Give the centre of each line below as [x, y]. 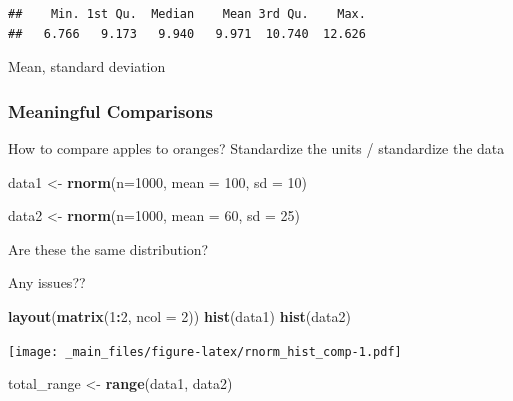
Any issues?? [47, 282]
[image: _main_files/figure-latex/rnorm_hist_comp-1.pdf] [205, 351]
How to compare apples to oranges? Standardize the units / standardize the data [256, 148]
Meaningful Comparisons [110, 110]
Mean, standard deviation [87, 66]
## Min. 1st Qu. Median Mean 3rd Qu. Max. [187, 14]
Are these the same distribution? [108, 248]
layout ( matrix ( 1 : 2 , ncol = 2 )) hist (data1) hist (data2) [179, 315]
